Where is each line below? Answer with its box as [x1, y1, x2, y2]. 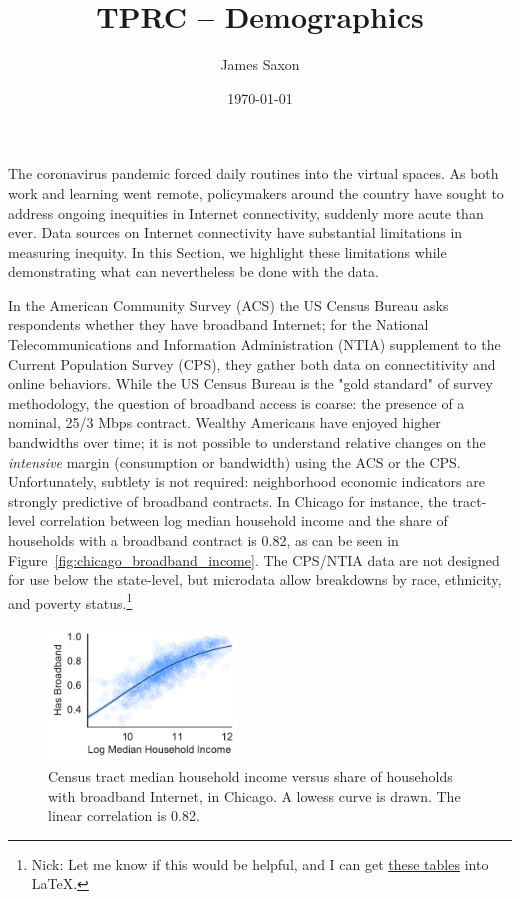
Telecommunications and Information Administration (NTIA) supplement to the [8, 334, 501, 355]
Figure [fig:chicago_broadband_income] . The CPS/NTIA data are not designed [8, 549, 500, 570]
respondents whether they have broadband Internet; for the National [8, 314, 429, 335]
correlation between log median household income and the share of [39, 510, 448, 531]
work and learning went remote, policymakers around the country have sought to [8, 182, 504, 203]
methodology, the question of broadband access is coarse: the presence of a [8, 392, 465, 413]
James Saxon [220, 54, 300, 75]
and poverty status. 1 [8, 589, 133, 613]
